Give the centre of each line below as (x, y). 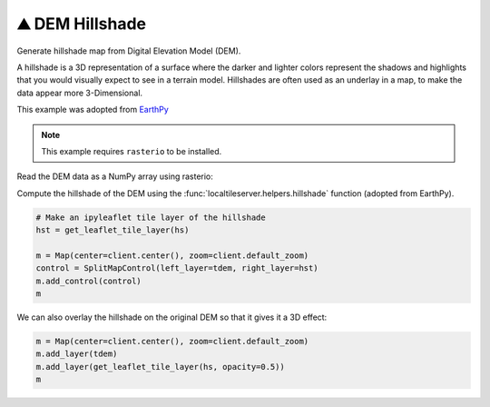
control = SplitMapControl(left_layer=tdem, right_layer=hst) (177, 268)
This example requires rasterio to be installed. (132, 151)
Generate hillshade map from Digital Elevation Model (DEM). (129, 51)
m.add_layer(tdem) (77, 354)
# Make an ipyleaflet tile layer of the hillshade (151, 217)
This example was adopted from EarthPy (93, 110)
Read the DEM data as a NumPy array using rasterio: (115, 176)
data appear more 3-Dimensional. (80, 93)
